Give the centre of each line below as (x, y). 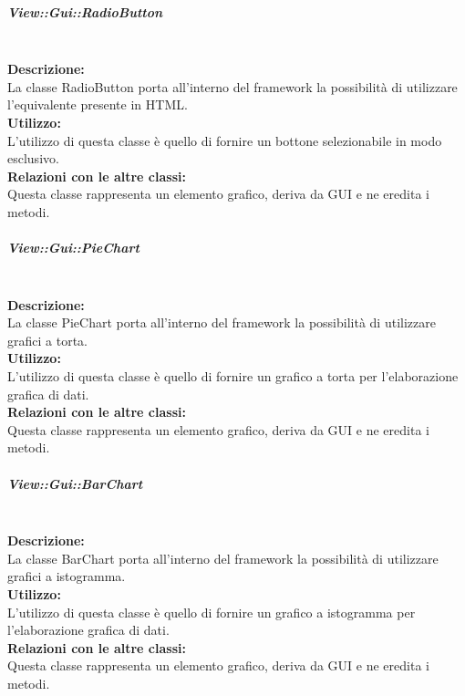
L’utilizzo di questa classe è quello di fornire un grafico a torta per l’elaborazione (233, 376)
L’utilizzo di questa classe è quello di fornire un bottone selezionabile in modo (225, 140)
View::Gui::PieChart (73, 248)
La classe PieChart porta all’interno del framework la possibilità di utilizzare (222, 322)
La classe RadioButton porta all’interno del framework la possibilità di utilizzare (232, 86)
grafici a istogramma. (67, 576)
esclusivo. (33, 158)
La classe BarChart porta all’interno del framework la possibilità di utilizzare (223, 558)
